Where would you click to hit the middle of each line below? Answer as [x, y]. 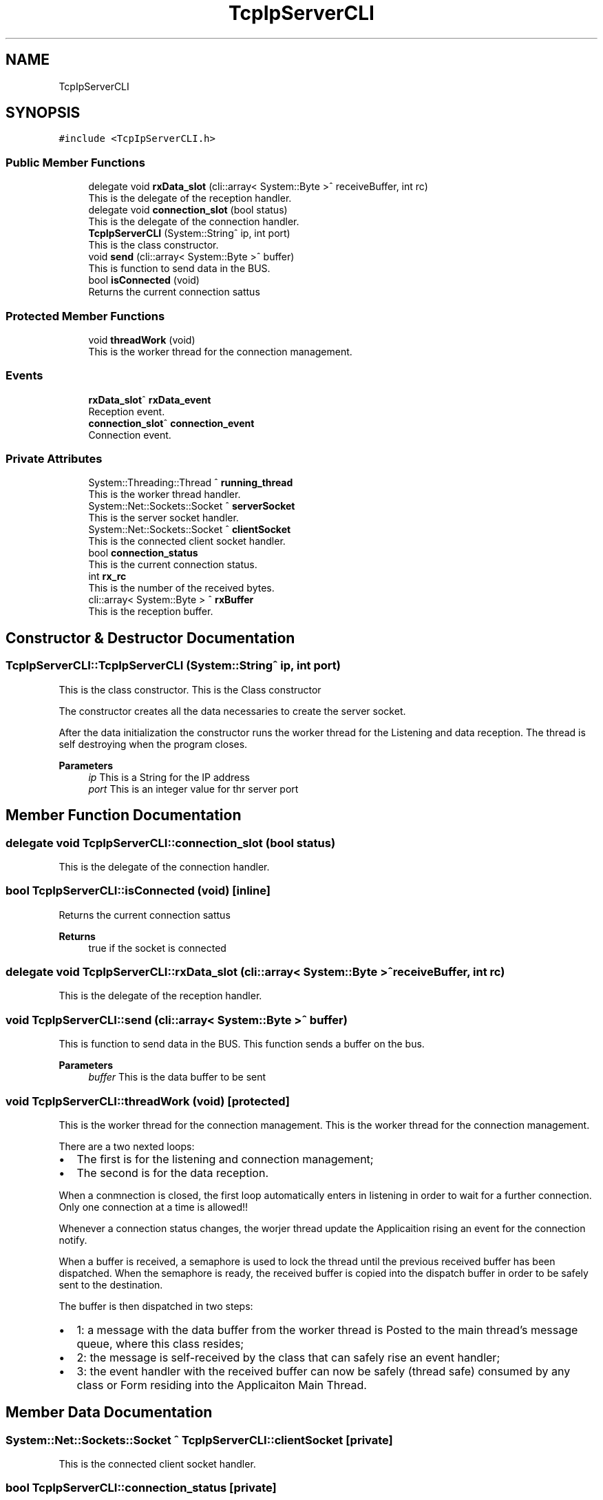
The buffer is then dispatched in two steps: [156, 1306]
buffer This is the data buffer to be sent [177, 1077]
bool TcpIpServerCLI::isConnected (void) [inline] [138, 891]
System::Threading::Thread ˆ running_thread [191, 483]
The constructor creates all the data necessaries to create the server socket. [232, 711]
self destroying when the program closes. [153, 744]
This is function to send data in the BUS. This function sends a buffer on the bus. [242, 1044]
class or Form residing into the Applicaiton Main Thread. [222, 1385]
